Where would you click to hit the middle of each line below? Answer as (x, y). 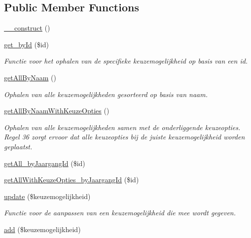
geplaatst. (18, 146)
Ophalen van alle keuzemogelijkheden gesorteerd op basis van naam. (106, 94)
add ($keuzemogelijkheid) (42, 229)
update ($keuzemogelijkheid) (47, 196)
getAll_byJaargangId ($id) (45, 163)
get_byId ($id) (27, 44)
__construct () (27, 28)
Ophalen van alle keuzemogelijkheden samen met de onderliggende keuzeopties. (122, 127)
